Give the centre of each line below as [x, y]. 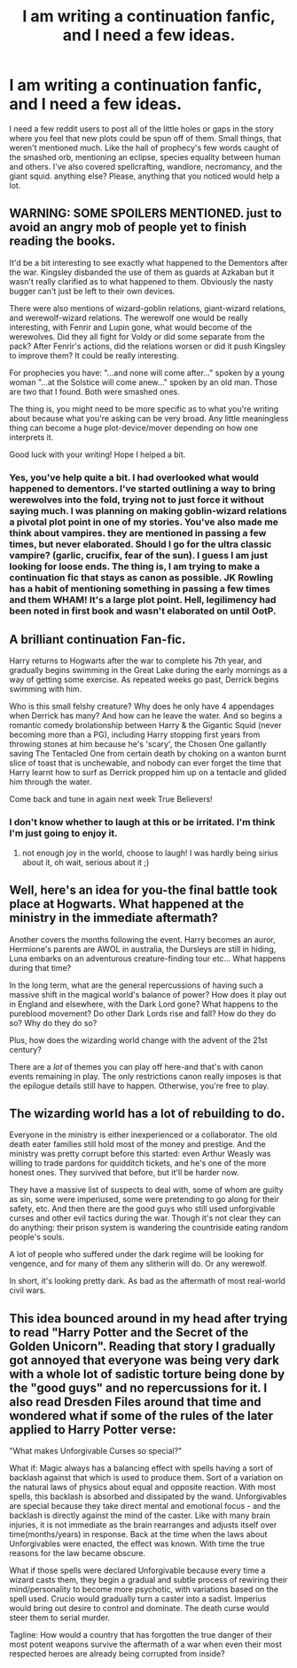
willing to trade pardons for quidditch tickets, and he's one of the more [138, 1163]
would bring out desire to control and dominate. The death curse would [139, 1608]
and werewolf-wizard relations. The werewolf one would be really [129, 317]
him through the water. [51, 782]
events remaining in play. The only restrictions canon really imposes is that [145, 1076]
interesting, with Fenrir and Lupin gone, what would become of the [131, 327]
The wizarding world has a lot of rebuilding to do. [147, 1113]
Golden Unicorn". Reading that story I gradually [143, 1346]
